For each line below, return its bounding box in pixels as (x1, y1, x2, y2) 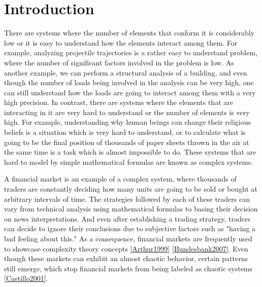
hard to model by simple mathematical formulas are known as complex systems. (4, 156, 253, 167)
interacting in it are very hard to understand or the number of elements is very (4, 106, 250, 117)
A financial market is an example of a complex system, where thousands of (4, 173, 237, 184)
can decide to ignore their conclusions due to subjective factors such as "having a (4, 223, 256, 234)
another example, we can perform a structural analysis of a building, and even (4, 67, 247, 78)
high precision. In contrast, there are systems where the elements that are (4, 97, 233, 107)
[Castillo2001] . (4, 273, 48, 283)
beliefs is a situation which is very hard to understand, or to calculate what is (4, 127, 246, 137)
